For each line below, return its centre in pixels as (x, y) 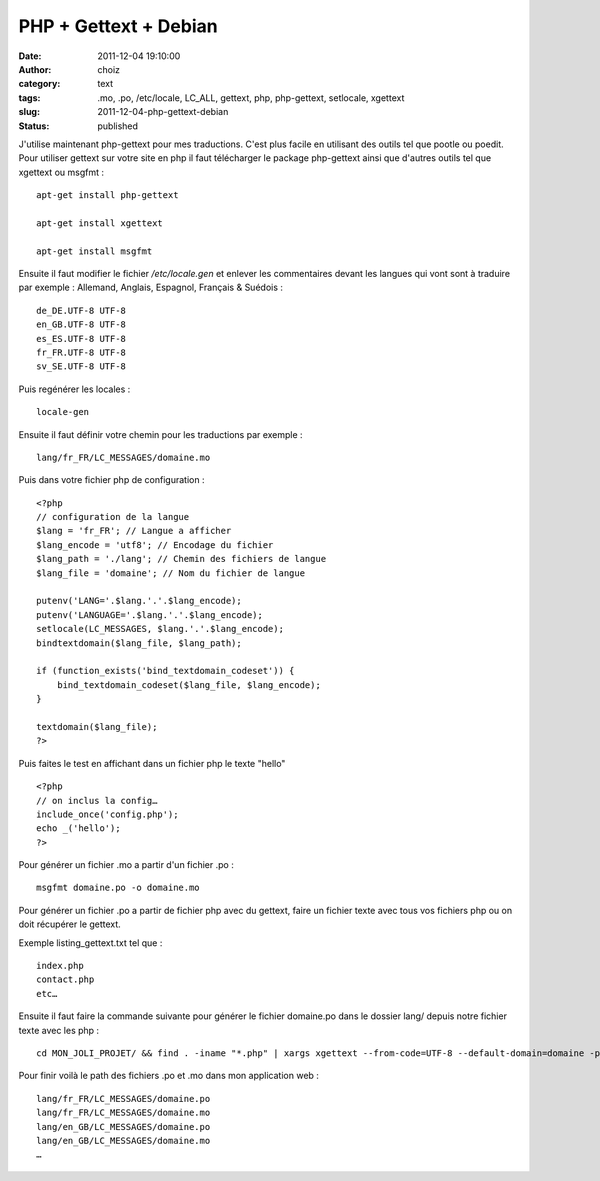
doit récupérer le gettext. (70, 924)
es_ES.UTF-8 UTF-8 (81, 338)
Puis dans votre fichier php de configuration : (111, 480)
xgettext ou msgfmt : (61, 172)
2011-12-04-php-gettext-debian (163, 112)
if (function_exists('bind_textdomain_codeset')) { (165, 671)
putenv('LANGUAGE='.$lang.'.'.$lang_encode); (150, 614)
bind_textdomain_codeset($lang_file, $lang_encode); (189, 684)
